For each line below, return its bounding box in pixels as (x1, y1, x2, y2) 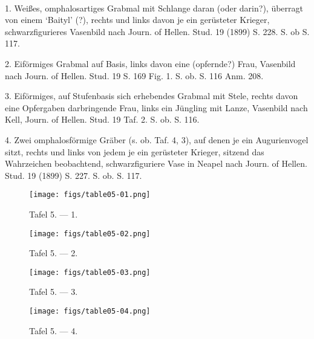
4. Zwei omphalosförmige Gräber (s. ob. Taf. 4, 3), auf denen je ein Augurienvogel (5, 133, 309, 146)
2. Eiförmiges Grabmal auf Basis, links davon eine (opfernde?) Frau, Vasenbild (5, 57, 296, 69)
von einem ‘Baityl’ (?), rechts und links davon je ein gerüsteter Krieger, (5, 13, 270, 26)
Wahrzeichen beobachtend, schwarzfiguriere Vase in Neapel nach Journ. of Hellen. (5, 157, 307, 170)
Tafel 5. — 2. (29, 247, 78, 259)
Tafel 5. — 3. (29, 285, 78, 298)
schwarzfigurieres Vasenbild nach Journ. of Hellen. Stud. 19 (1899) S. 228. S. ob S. (5, 25, 310, 37)
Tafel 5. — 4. (29, 324, 78, 337)
